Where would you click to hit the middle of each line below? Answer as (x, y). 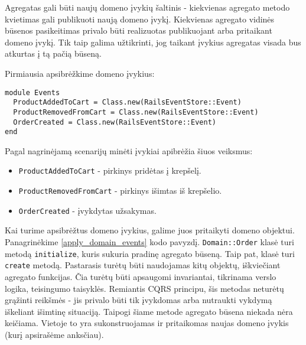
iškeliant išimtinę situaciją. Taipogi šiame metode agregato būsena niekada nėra (149, 311)
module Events (32, 92)
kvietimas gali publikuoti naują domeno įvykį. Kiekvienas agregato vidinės (140, 19)
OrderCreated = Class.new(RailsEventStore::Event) (115, 122)
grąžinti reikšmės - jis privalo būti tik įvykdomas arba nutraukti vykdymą (139, 300)
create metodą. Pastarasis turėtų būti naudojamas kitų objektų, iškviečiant (143, 265)
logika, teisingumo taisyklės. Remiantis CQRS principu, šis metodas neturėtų (144, 288)
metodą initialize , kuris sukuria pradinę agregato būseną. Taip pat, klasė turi (150, 253)
